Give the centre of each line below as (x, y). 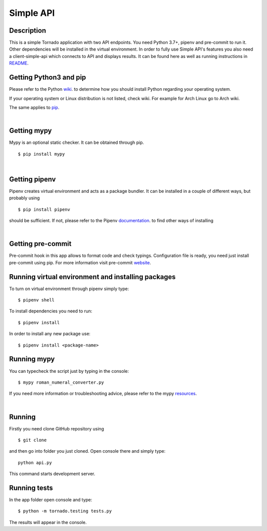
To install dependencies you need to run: (51, 311)
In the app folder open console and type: (51, 500)
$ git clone (32, 440)
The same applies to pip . (34, 107)
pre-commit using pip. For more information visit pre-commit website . (80, 262)
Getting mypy (30, 131)
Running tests (31, 488)
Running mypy (32, 359)
